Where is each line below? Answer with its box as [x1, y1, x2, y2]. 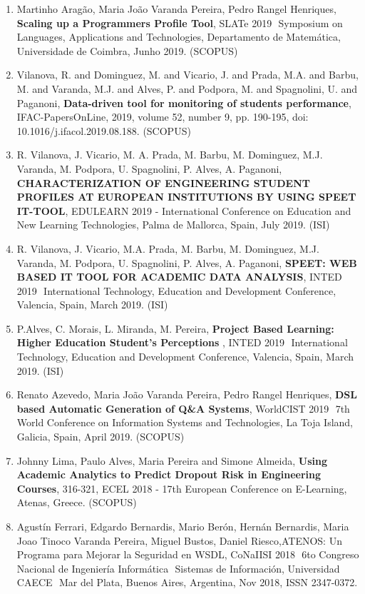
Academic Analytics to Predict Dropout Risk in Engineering [16, 467, 322, 482]
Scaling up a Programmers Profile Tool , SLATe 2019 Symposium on [16, 15, 343, 30]
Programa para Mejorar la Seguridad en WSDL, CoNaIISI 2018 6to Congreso [16, 547, 359, 562]
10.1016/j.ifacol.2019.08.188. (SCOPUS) [16, 123, 191, 138]
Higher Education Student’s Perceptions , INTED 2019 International [16, 335, 348, 350]
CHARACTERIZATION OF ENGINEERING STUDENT [16, 175, 311, 190]
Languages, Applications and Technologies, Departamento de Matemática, [16, 29, 341, 44]
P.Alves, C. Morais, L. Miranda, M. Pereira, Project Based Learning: [16, 321, 334, 336]
